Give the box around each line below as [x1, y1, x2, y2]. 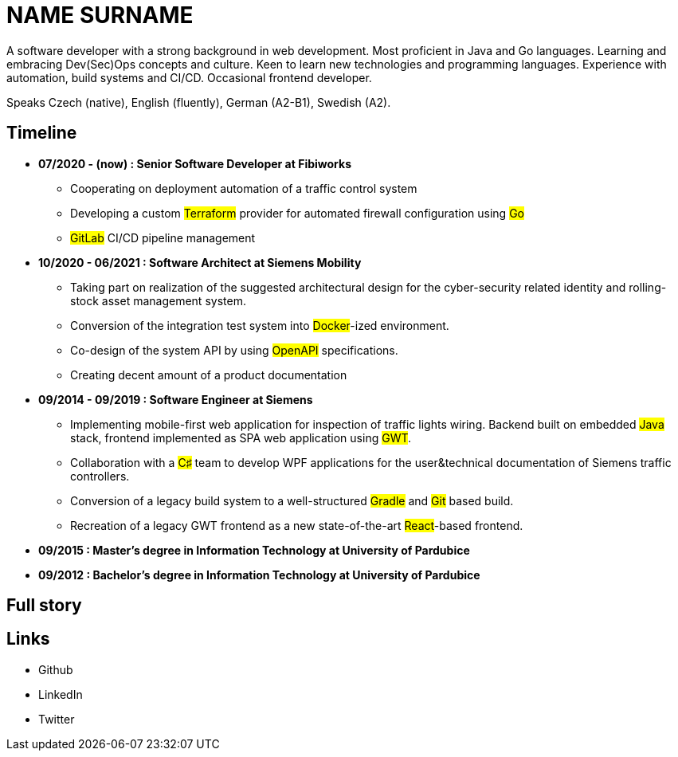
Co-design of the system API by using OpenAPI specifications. [70, 343, 398, 357]
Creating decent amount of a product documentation [70, 367, 347, 382]
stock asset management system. [70, 293, 246, 308]
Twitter [38, 712, 75, 726]
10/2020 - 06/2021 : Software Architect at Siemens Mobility [38, 255, 362, 269]
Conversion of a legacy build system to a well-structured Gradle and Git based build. [70, 493, 514, 508]
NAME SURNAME [6, 2, 194, 29]
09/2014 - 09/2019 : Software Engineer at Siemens [38, 392, 313, 406]
